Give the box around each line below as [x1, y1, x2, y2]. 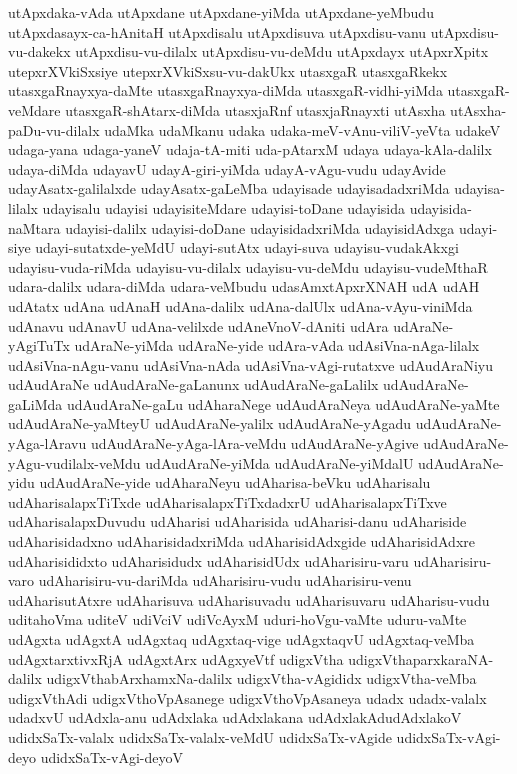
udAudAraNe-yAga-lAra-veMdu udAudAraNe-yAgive [90, 433, 419, 454]
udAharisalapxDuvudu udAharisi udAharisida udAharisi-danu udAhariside [8, 511, 467, 532]
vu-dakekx [8, 41, 71, 62]
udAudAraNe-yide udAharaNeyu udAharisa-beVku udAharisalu [39, 472, 431, 493]
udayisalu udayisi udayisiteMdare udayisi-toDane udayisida [42, 197, 405, 218]
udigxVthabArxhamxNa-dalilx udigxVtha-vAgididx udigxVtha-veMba [46, 668, 477, 689]
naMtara [8, 217, 61, 238]
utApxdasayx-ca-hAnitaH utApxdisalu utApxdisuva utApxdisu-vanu [8, 21, 427, 42]
